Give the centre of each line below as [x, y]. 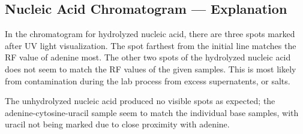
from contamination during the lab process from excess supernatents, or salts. [148, 80]
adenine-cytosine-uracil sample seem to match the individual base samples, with [152, 112]
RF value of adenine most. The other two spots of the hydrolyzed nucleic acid [148, 57]
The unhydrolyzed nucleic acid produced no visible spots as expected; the [140, 101]
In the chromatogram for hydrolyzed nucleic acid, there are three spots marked [150, 34]
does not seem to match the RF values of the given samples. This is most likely [151, 68]
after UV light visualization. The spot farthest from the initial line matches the [151, 45]
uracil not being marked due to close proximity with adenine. [117, 124]
